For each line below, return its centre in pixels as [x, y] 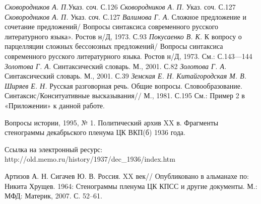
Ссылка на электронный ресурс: [54, 149]
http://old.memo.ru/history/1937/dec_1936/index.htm [90, 159]
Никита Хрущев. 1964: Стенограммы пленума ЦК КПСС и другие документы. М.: [131, 186]
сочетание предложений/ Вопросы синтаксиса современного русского [112, 26]
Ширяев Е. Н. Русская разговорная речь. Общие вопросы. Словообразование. [123, 85]
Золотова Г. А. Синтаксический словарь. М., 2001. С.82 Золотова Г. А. [116, 66]
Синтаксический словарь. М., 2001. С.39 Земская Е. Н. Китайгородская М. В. [126, 76]
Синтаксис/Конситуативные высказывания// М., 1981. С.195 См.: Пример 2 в [125, 95]
